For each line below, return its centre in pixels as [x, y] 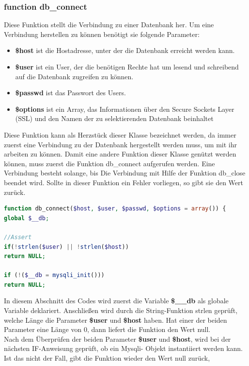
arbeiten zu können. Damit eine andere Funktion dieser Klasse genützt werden [120, 154]
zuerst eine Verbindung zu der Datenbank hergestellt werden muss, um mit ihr [121, 144]
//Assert [18, 237]
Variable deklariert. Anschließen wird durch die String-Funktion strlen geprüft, [121, 310]
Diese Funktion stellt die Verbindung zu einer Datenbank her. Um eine [109, 25]
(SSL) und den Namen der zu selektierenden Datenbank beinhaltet [114, 118]
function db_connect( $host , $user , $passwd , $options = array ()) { [115, 209]
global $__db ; [27, 218]
